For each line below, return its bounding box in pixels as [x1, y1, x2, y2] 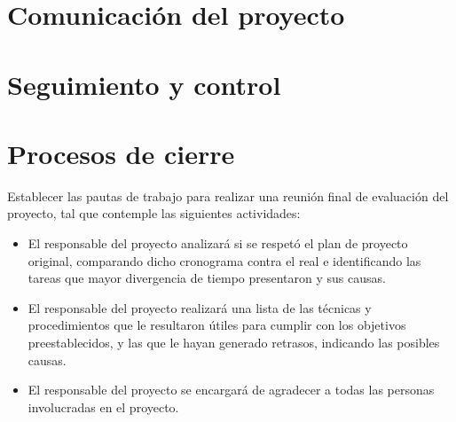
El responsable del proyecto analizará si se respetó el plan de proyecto [28, 234, 408, 253]
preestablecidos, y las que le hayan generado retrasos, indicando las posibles [28, 333, 440, 352]
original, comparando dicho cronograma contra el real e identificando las [28, 251, 421, 270]
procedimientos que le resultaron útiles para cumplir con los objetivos [28, 316, 406, 334]
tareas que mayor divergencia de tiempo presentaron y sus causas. [28, 269, 386, 287]
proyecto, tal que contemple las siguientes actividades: [7, 204, 301, 223]
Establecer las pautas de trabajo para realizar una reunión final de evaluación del [7, 186, 449, 205]
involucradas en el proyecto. [28, 397, 179, 416]
